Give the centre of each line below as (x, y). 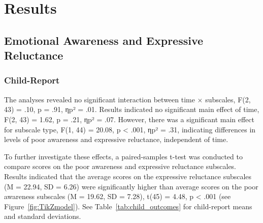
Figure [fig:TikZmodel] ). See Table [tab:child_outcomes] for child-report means (128, 206)
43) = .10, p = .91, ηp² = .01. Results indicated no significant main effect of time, (132, 109)
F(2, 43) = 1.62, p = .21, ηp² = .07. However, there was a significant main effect (129, 119)
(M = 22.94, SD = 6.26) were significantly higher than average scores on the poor (131, 186)
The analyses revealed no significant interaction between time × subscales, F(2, (127, 99)
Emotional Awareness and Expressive (104, 40)
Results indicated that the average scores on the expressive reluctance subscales (128, 176)
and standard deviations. (43, 216)
